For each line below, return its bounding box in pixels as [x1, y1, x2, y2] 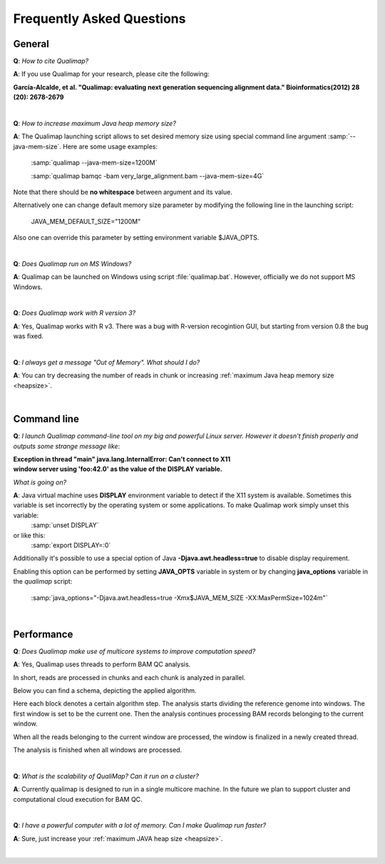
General [13, 38, 50, 50]
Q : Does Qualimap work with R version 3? [13, 309, 135, 317]
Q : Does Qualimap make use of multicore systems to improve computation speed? [13, 646, 256, 656]
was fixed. [13, 332, 44, 340]
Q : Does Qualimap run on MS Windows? [13, 259, 132, 268]
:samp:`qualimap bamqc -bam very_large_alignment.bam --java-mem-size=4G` [31, 171, 265, 180]
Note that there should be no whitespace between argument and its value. [13, 188, 233, 196]
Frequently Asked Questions [13, 11, 186, 26]
